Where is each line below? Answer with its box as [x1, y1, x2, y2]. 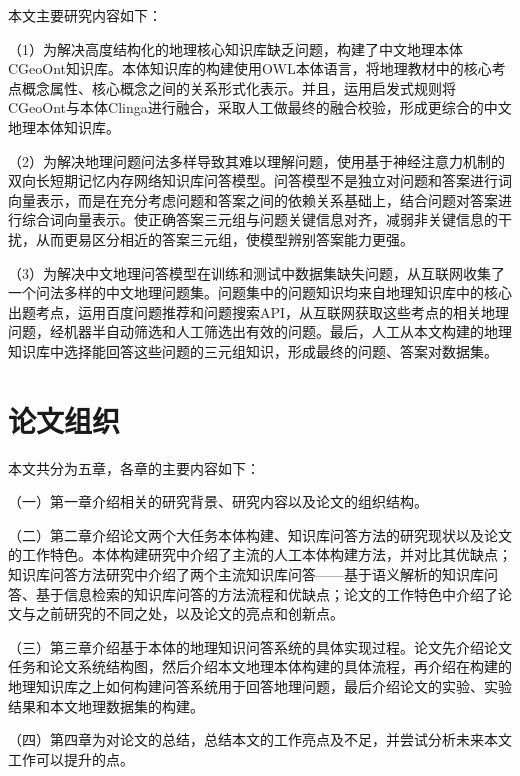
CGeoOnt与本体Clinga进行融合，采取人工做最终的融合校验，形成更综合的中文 [8, 97, 512, 118]
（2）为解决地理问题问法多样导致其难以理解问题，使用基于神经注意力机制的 [8, 150, 505, 171]
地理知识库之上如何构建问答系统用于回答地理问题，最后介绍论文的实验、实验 [8, 675, 512, 696]
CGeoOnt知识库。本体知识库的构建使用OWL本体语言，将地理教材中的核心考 [8, 58, 506, 79]
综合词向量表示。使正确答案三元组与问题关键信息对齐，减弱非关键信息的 [21, 209, 498, 230]
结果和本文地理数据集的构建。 [8, 695, 204, 716]
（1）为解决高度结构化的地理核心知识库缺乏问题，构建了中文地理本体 [8, 38, 463, 59]
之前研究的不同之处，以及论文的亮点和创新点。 [35, 603, 344, 624]
